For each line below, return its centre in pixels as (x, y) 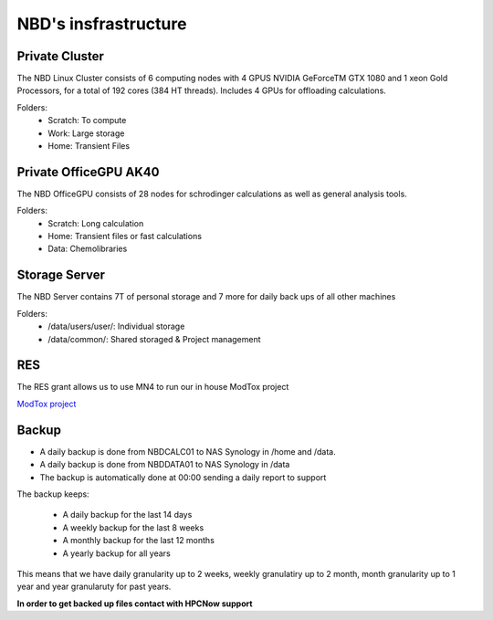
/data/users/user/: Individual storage (116, 326)
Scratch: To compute (87, 121)
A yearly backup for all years (116, 553)
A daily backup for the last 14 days (127, 515)
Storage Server (61, 275)
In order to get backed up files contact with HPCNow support (135, 604)
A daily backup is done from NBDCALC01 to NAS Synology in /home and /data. (188, 451)
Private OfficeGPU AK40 (88, 172)
